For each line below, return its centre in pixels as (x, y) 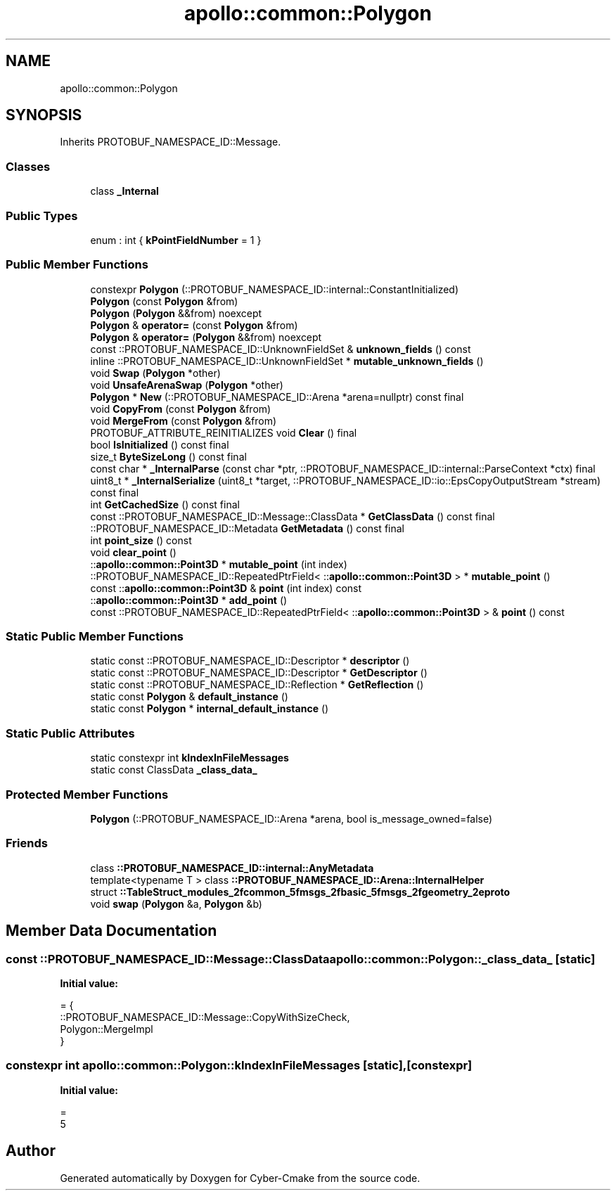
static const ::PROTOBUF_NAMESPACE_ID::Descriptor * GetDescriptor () (259, 673)
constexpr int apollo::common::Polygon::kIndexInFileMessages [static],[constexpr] (239, 1066)
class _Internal (124, 191)
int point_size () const (141, 540)
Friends (27, 843)
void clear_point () (133, 552)
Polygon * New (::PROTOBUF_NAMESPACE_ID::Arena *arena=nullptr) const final (277, 397)
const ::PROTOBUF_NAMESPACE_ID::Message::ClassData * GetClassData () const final (293, 516)
